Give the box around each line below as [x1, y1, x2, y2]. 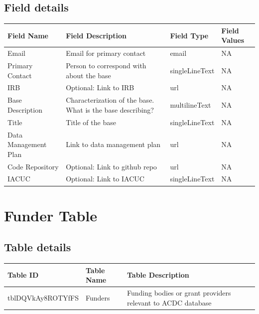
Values [221, 35, 245, 45]
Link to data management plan [66, 139, 161, 150]
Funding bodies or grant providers [127, 288, 231, 298]
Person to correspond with [66, 60, 146, 70]
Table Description [127, 270, 189, 280]
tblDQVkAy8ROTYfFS [7, 292, 79, 303]
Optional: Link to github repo [66, 161, 157, 171]
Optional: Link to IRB [66, 82, 134, 93]
